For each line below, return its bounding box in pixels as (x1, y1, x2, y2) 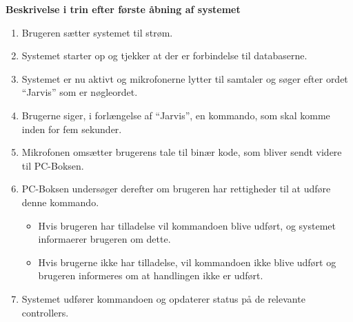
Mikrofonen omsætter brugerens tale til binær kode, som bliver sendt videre (21, 145, 342, 159)
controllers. (21, 305, 69, 319)
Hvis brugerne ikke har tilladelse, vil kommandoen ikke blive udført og (38, 254, 336, 269)
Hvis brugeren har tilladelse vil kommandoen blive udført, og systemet (38, 218, 336, 232)
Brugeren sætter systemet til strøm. (21, 25, 173, 39)
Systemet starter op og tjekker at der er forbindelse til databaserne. (21, 48, 307, 63)
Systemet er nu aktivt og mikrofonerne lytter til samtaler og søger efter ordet (21, 71, 348, 85)
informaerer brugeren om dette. (38, 232, 171, 246)
